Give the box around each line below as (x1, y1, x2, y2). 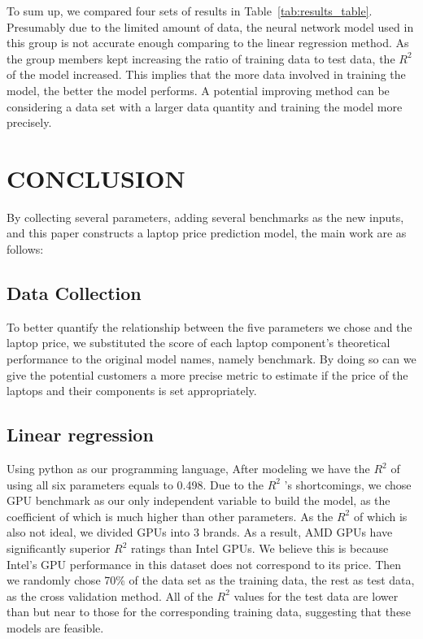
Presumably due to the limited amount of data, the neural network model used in (7, 18, 414, 35)
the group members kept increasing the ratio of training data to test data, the (7, 50, 395, 67)
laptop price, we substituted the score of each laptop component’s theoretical (7, 334, 390, 351)
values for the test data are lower (233, 587, 399, 604)
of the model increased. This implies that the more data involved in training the (7, 66, 406, 83)
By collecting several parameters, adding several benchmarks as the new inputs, (7, 208, 404, 225)
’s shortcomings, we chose (284, 476, 412, 493)
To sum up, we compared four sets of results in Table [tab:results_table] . (7, 2, 373, 19)
